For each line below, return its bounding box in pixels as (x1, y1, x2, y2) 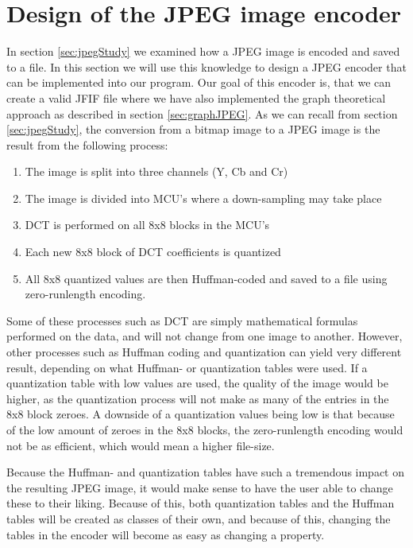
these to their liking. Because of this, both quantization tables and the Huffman (6, 495, 395, 511)
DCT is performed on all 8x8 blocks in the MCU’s (25, 216, 270, 233)
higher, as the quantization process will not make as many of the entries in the (6, 390, 389, 406)
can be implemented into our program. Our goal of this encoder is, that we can (6, 74, 392, 91)
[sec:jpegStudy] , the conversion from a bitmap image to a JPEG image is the (6, 121, 380, 138)
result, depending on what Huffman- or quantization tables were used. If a (6, 359, 368, 375)
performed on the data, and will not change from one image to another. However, (6, 328, 403, 344)
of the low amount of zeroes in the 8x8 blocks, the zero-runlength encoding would (6, 422, 403, 437)
